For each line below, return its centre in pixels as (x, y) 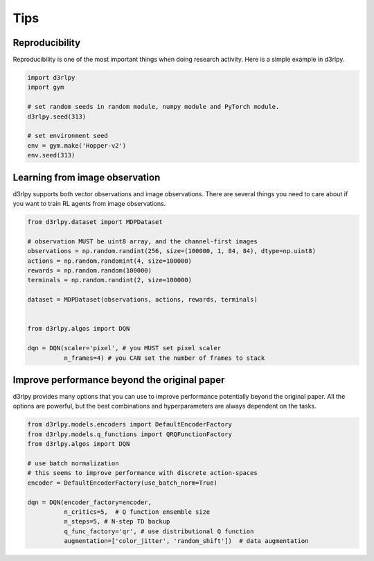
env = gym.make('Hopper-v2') (77, 145)
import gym (46, 87)
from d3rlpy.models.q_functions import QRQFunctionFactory (130, 434)
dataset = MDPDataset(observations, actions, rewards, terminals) (142, 300)
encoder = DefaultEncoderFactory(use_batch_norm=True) (122, 483)
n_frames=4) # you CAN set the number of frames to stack (164, 358)
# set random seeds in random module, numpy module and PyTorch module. (153, 107)
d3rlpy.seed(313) (57, 116)
